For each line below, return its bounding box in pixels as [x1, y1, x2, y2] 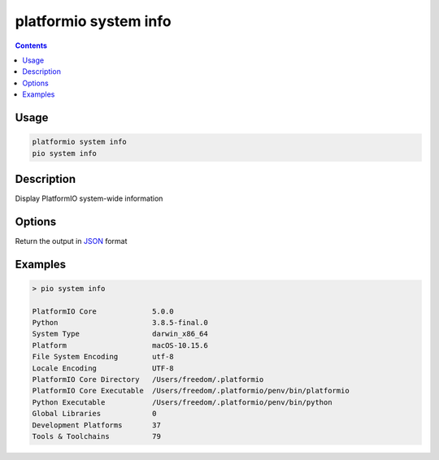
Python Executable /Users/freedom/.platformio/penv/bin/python [32, 397, 333, 406]
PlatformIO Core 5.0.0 [32, 306, 174, 316]
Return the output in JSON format [15, 236, 128, 245]
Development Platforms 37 [32, 420, 162, 430]
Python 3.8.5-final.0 [32, 318, 209, 328]
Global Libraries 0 [32, 409, 158, 419]
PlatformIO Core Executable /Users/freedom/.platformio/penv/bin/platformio [32, 386, 350, 396]
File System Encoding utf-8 [32, 352, 174, 362]
